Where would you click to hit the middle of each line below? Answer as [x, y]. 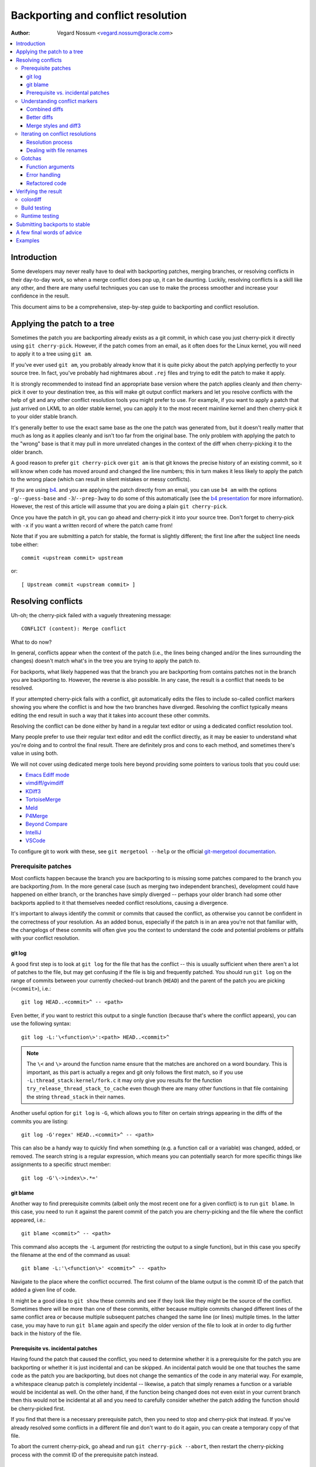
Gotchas [31, 158]
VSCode [35, 841]
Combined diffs [45, 109]
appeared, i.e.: [28, 1220]
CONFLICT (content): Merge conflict [74, 629]
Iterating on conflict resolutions [59, 134]
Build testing [36, 208]
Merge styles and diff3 [54, 126]
